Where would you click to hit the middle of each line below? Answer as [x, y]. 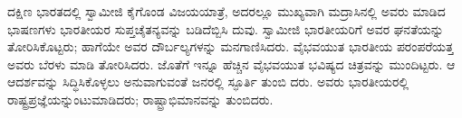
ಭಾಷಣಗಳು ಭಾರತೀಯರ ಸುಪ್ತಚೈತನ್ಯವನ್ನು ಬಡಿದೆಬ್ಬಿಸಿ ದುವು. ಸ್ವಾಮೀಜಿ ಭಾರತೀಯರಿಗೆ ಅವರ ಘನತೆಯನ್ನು [226, 28]
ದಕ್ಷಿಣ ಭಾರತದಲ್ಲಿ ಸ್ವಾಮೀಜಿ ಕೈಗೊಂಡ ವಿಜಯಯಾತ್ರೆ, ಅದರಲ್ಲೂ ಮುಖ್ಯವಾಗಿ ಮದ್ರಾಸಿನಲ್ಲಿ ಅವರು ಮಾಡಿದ [226, 11]
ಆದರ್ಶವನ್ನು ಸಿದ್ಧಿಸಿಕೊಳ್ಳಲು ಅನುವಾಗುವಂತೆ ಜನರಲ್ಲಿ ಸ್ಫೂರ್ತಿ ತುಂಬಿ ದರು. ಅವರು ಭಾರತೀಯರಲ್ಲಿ [208, 82]
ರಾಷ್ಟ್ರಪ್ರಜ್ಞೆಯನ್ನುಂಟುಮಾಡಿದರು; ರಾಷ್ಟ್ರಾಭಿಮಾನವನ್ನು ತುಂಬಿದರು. [140, 99]
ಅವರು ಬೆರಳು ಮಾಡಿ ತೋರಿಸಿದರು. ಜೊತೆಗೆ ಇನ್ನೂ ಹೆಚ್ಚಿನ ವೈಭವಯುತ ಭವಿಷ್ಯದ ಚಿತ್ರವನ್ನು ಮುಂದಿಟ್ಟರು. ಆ [231, 64]
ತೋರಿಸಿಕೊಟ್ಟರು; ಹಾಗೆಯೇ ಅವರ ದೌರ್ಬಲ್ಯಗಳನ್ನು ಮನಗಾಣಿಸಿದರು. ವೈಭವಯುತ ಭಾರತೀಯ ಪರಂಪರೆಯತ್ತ [231, 46]
